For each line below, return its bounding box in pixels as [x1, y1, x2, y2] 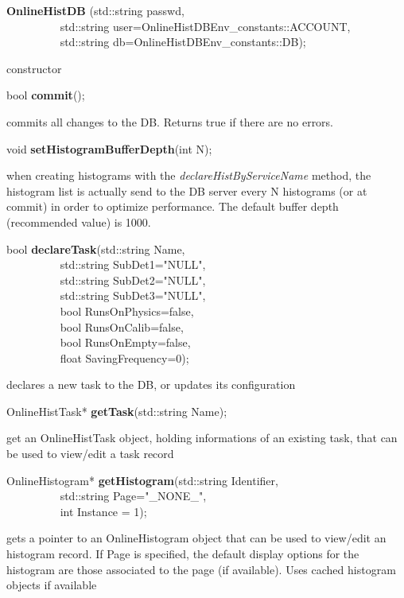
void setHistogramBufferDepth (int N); [6, 140, 212, 157]
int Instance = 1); [60, 503, 147, 519]
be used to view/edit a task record [6, 445, 174, 462]
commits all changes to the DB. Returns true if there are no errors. [6, 113, 334, 130]
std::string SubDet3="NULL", [60, 287, 206, 304]
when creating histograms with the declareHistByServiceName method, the [6, 167, 371, 184]
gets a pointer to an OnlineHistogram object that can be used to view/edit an [6, 530, 387, 546]
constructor [6, 60, 62, 76]
